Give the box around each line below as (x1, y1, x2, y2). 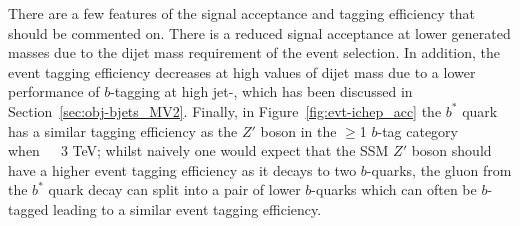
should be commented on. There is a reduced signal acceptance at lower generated (8, 22, 511, 43)
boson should (411, 140, 492, 161)
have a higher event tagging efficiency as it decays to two (8, 159, 357, 180)
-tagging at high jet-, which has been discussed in (110, 81, 413, 102)
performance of (8, 81, 100, 102)
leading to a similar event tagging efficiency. (53, 198, 322, 219)
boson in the (260, 120, 337, 141)
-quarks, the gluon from (366, 159, 512, 180)
